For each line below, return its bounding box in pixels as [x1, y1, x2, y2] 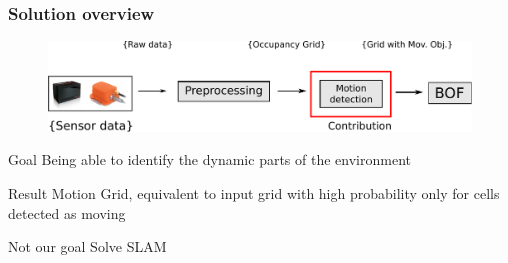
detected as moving [8, 202, 126, 223]
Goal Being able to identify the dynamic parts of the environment [8, 149, 411, 170]
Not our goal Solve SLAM [8, 236, 167, 257]
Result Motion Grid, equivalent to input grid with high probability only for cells [8, 183, 500, 204]
